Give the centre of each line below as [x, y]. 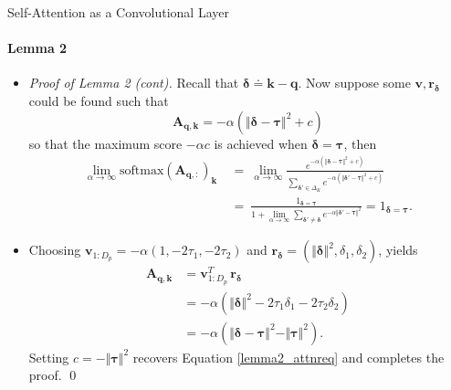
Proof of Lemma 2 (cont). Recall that [134, 83]
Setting [49, 357]
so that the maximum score [105, 143]
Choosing [55, 250]
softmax [142, 170]
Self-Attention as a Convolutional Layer [118, 12]
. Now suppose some [354, 83]
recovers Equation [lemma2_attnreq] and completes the [288, 357]
